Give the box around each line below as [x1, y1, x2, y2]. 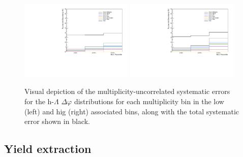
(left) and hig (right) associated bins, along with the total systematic [24, 106, 239, 116]
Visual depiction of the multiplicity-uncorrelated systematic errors [24, 86, 230, 97]
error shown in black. [24, 116, 90, 127]
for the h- [24, 96, 54, 107]
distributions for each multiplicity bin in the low [74, 96, 224, 107]
